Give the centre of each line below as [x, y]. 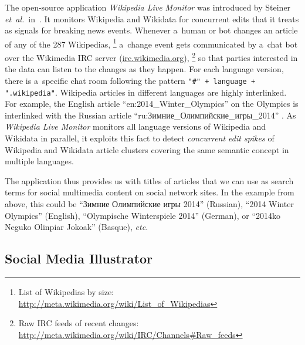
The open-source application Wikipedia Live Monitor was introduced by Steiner [148, 7]
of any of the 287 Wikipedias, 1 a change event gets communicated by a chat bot [151, 43]
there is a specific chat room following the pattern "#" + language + [130, 80]
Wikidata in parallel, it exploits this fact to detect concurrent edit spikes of [140, 138]
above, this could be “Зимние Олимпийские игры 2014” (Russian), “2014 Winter [149, 203]
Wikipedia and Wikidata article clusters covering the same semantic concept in [147, 149]
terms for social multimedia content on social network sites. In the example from [150, 192]
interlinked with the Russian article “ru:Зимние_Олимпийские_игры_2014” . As [150, 115]
